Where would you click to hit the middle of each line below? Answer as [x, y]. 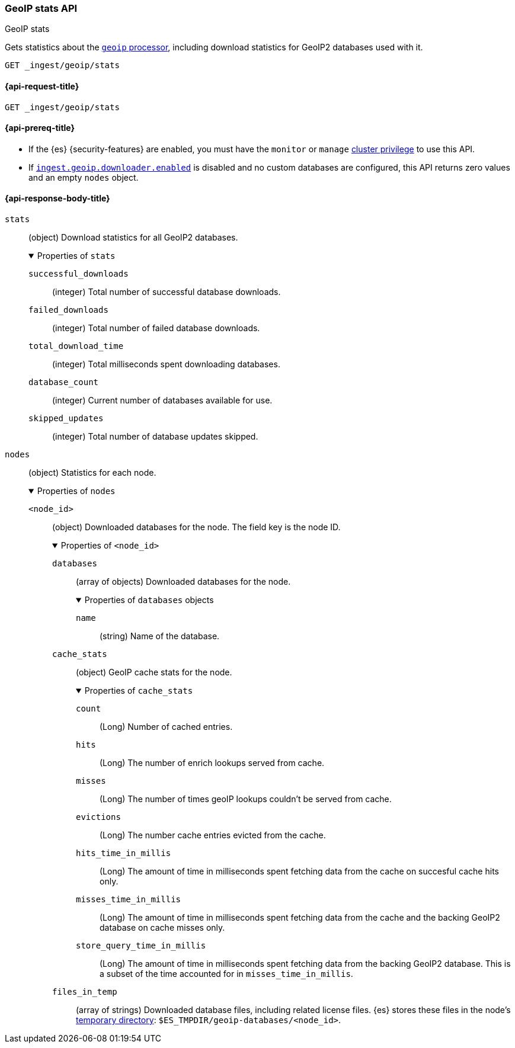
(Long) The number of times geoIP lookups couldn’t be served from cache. [246, 799]
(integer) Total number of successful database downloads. [167, 292]
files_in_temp [85, 992]
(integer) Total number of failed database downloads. [156, 328]
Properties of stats [76, 256]
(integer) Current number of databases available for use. [162, 400]
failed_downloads [68, 310]
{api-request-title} [42, 86]
